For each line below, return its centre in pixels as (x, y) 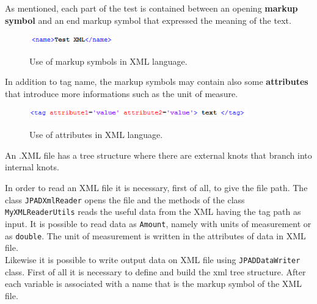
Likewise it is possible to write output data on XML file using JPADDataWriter (153, 259)
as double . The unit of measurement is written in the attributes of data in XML (155, 235)
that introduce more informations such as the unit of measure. (122, 93)
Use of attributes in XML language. (96, 135)
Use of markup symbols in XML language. (108, 61)
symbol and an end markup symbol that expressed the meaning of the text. (148, 20)
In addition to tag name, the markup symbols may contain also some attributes (157, 81)
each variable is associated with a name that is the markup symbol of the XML (153, 284)
